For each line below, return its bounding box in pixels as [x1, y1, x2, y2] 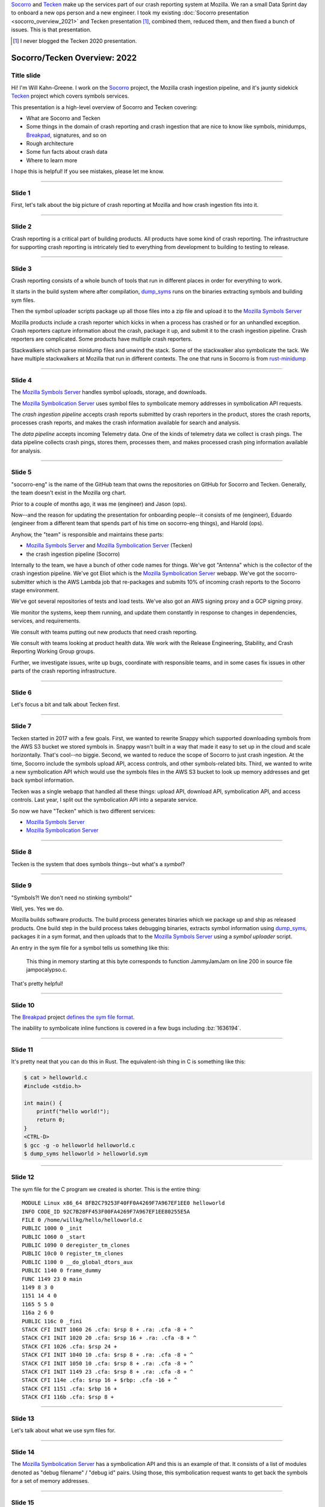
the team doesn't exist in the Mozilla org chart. [11, 489, 126, 497]
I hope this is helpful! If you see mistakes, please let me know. [11, 168, 165, 175]
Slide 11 [11, 1046, 33, 1054]
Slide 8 [11, 848, 32, 856]
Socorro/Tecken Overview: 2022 [11, 53, 137, 63]
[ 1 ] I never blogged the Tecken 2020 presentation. [13, 37, 137, 45]
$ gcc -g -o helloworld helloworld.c [23, 1142, 135, 1148]
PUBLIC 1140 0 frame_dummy [22, 1267, 102, 1274]
